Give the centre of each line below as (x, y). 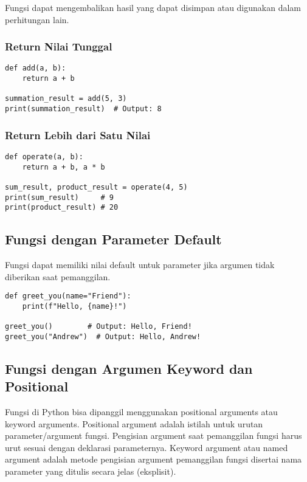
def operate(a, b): (44, 157)
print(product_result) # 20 (62, 208)
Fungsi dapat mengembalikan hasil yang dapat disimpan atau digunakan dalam (153, 7)
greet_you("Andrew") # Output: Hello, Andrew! (103, 336)
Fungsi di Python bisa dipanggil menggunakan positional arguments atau (141, 412)
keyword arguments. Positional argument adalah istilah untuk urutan (134, 423)
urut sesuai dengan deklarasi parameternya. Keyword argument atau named (147, 447)
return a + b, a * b (64, 167)
